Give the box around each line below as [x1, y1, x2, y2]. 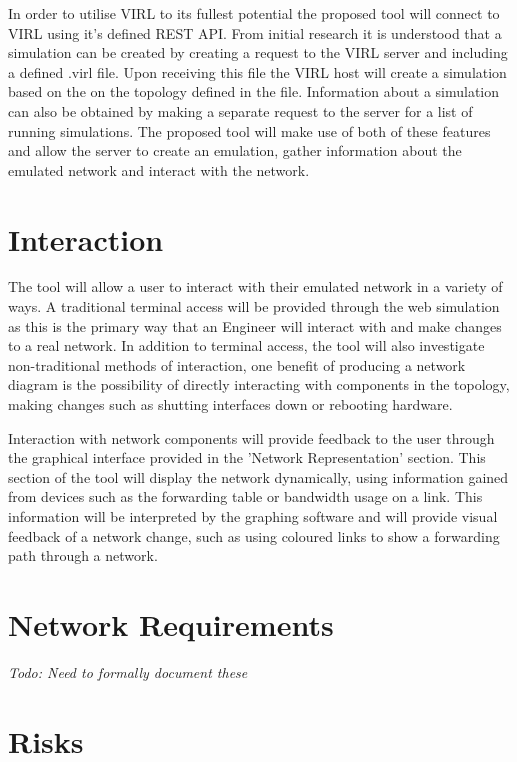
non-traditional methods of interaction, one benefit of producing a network [8, 354, 466, 375]
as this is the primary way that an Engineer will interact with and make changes [8, 315, 502, 336]
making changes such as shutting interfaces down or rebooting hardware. [8, 394, 453, 415]
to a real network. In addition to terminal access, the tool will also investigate [8, 335, 485, 356]
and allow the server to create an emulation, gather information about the [8, 140, 462, 161]
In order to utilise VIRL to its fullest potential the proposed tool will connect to [8, 3, 500, 23]
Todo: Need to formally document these [8, 661, 248, 682]
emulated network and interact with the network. [8, 159, 310, 180]
